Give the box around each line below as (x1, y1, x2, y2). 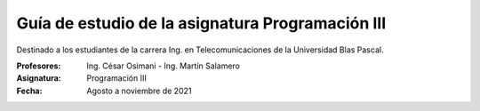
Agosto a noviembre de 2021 (86, 85, 192, 96)
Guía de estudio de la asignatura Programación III (16, 13, 387, 33)
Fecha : (16, 85, 43, 96)
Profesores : (16, 60, 61, 71)
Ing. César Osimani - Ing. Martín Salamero (86, 60, 240, 71)
